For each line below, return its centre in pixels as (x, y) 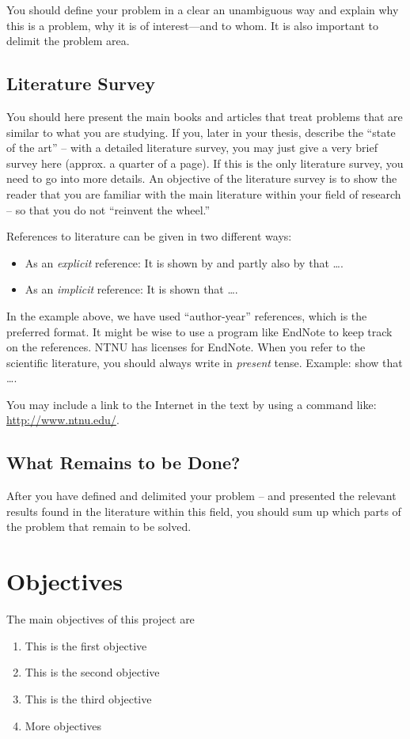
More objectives (63, 725)
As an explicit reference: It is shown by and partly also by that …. (184, 262)
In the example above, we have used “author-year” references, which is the (187, 315)
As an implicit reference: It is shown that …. (131, 289)
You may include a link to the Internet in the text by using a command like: (192, 404)
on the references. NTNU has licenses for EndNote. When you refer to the (186, 347)
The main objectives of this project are (101, 619)
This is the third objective (88, 698)
